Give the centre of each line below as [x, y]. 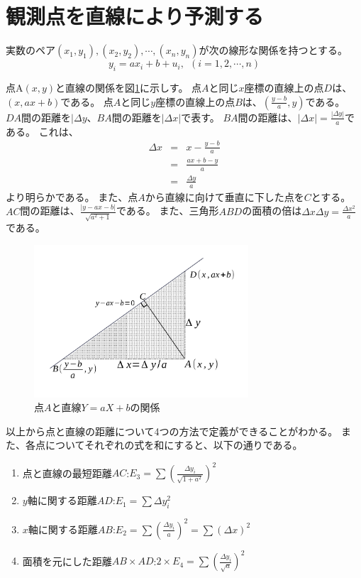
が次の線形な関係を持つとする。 [273, 50]
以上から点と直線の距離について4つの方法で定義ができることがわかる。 [172, 431]
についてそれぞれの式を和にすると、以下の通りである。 [174, 445]
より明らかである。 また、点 [72, 196]
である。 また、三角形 [167, 211]
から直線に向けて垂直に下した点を [224, 196]
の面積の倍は [272, 211]
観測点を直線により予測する [135, 16]
